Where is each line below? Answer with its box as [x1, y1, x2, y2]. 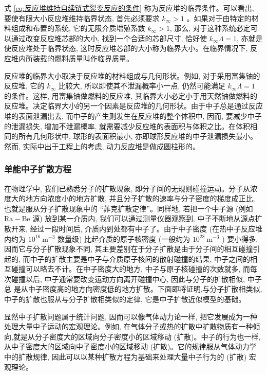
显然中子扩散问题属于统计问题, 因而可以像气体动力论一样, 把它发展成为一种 [4, 311, 258, 322]
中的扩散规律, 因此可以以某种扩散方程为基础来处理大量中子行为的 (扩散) [4, 351, 247, 362]
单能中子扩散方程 [4, 163, 71, 175]
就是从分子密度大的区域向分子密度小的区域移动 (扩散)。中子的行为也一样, [13, 331, 261, 342]
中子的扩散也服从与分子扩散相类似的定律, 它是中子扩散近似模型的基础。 [4, 294, 246, 305]
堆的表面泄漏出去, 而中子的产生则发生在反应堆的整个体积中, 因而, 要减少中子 [4, 110, 262, 121]
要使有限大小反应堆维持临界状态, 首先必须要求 [4, 12, 160, 23]
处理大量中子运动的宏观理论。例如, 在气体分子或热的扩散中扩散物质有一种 [4, 321, 253, 332]
